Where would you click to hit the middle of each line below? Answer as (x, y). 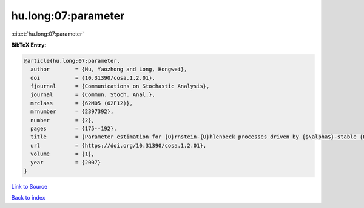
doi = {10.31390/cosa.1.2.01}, (93, 78)
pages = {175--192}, (74, 129)
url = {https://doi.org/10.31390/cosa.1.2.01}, (119, 145)
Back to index (28, 198)
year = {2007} (66, 162)
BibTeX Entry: (29, 45)
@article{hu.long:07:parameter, (72, 61)
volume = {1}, (63, 154)
